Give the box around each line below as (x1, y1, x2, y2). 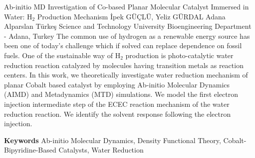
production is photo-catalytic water (125, 50, 234, 60)
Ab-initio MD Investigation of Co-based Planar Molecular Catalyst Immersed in (4, 1, 249, 11)
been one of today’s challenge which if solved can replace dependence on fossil (4, 40, 242, 51)
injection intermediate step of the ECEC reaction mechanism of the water (4, 98, 230, 109)
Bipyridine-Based (4, 145, 56, 155)
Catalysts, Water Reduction (58, 145, 144, 155)
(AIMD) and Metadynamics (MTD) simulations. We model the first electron (4, 89, 238, 99)
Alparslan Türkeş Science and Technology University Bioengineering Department (4, 21, 252, 31)
